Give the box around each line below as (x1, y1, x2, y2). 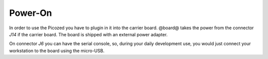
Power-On (9, 7, 52, 18)
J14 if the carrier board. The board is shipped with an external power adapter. (9, 31, 168, 37)
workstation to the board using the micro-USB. (9, 48, 105, 54)
